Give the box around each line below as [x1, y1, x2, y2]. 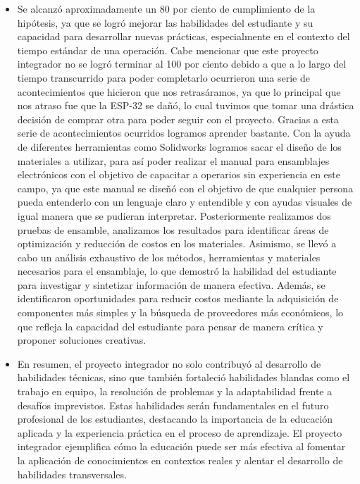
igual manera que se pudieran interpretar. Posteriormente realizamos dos [17, 208, 331, 223]
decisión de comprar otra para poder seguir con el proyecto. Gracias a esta [17, 111, 339, 126]
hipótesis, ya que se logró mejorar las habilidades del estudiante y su [17, 15, 314, 30]
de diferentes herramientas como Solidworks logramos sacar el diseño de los [17, 139, 342, 154]
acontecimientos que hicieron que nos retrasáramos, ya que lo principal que [17, 84, 341, 99]
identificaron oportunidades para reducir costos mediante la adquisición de [17, 291, 339, 306]
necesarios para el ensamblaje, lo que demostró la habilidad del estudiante [17, 263, 337, 278]
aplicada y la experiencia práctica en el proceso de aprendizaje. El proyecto [17, 425, 342, 440]
